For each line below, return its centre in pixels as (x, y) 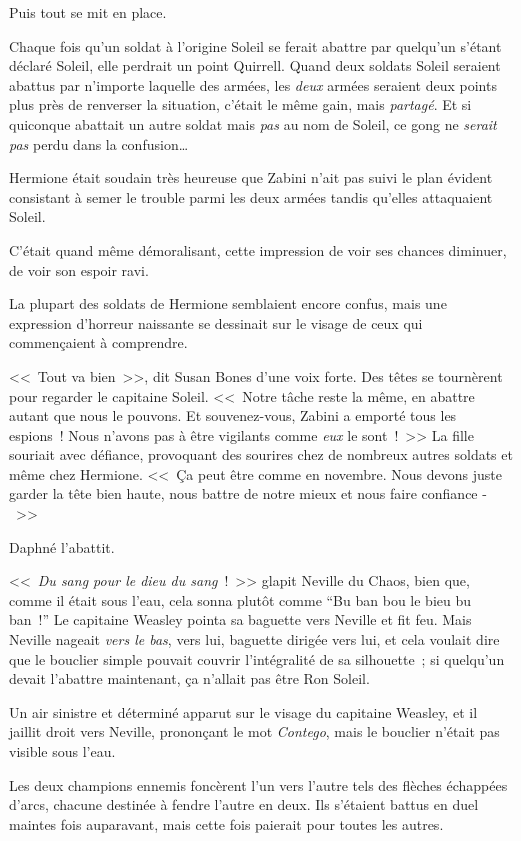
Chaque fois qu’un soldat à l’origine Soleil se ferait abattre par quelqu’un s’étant (255, 45)
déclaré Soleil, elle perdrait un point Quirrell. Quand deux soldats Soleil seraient (255, 65)
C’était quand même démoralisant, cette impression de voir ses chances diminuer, (258, 249)
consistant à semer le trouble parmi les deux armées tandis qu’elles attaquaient (251, 196)
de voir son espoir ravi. (79, 269)
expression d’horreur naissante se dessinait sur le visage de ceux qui (216, 322)
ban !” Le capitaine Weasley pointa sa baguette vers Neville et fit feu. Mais (240, 619)
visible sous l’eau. (62, 751)
